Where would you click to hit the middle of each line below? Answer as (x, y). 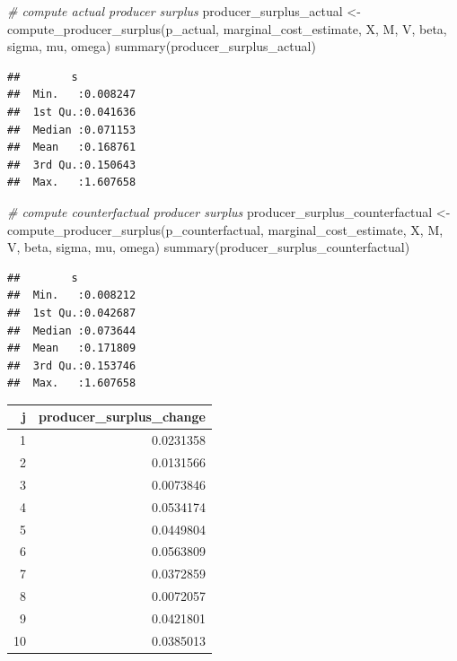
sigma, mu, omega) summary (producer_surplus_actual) (162, 46)
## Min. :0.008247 (72, 95)
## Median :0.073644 (72, 330)
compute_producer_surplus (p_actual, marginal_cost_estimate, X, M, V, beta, (227, 28)
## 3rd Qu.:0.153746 (72, 365)
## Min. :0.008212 (72, 296)
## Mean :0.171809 (72, 348)
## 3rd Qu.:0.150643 (72, 165)
